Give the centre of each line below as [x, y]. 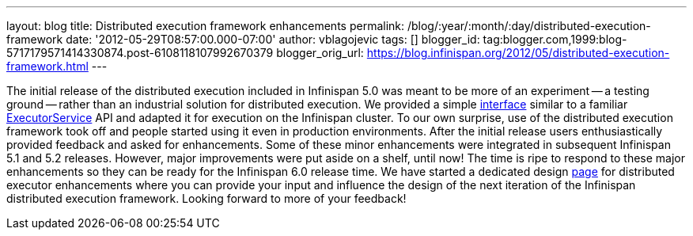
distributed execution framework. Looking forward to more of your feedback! [206, 198]
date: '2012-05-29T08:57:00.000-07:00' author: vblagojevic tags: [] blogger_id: [273, 39]
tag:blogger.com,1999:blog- [555, 39]
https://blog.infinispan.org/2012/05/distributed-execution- [518, 53]
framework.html [47, 66]
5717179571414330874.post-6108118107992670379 [140, 53]
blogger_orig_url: [320, 53]
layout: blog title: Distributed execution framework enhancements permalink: [206, 26]
